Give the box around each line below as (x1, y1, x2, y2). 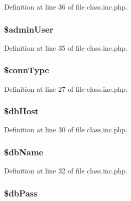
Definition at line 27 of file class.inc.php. (4, 83, 127, 94)
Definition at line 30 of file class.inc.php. (4, 124, 127, 135)
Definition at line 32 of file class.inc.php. (4, 165, 127, 176)
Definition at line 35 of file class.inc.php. (4, 42, 127, 53)
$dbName (4, 145, 43, 158)
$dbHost (4, 105, 39, 117)
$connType (4, 64, 49, 76)
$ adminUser (4, 23, 53, 35)
